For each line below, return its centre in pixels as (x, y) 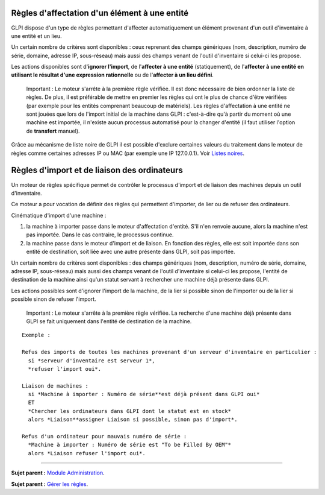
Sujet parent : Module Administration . (58, 473)
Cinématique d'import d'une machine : (59, 215)
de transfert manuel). (53, 131)
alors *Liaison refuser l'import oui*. (87, 453)
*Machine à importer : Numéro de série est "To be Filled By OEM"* (130, 445)
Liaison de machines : (55, 386)
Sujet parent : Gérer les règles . (50, 484)
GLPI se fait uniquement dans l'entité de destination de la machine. (109, 321)
